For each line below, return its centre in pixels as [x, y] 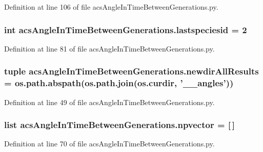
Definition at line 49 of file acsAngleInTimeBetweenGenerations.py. [109, 102]
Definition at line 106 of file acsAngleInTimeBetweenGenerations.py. [111, 7]
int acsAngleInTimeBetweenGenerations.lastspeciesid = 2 [126, 29]
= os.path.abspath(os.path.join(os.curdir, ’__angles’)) [119, 83]
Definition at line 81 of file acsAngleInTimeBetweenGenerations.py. [109, 48]
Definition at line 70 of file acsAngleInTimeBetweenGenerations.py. [109, 144]
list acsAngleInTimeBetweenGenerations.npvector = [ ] [120, 125]
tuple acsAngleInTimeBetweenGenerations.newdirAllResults [131, 71]
